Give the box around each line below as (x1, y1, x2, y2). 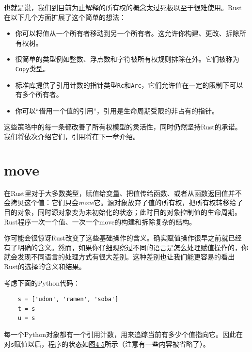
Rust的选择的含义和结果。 (4, 261, 86, 271)
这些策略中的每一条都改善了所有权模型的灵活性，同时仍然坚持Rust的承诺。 (4, 122, 242, 132)
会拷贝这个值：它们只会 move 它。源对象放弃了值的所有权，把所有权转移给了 (4, 197, 243, 208)
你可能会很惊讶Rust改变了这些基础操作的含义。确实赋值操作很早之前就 (4, 233, 228, 243)
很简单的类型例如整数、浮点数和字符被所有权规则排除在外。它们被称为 (15, 54, 239, 64)
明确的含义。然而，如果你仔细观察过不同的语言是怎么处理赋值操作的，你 (17, 242, 248, 252)
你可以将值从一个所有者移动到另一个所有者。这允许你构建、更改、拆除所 (15, 28, 246, 38)
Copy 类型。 (15, 63, 50, 73)
